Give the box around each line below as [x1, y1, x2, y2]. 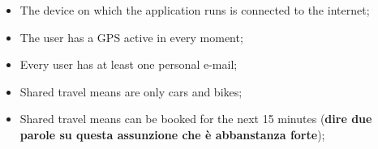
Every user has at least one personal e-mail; [19, 56, 238, 73]
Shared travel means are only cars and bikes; [19, 83, 243, 100]
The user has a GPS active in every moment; [19, 28, 243, 45]
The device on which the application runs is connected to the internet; [19, 2, 370, 18]
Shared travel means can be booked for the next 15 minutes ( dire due [19, 110, 372, 127]
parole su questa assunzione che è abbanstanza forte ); [19, 126, 325, 143]
